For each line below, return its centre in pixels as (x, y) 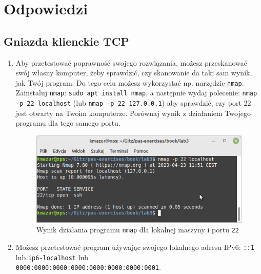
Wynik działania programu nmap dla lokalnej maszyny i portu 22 (137, 230)
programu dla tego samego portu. (68, 123)
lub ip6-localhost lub (52, 257)
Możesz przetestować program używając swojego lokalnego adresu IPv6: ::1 (135, 247)
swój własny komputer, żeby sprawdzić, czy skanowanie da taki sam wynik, (134, 73)
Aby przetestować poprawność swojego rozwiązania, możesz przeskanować (131, 62)
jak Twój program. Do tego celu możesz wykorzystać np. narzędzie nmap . (130, 82)
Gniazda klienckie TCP (66, 41)
